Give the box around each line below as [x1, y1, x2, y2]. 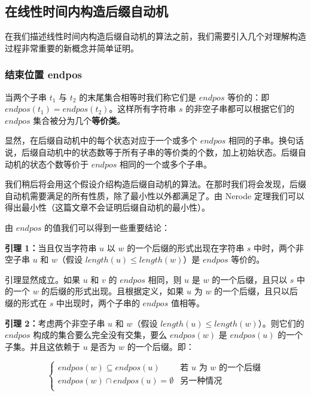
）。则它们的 [258, 316, 304, 329]
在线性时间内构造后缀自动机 [5, 2, 168, 20]
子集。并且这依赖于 [5, 340, 80, 352]
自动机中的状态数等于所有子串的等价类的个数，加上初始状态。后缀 [38, 145, 298, 158]
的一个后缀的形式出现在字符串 [127, 241, 245, 254]
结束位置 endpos [5, 67, 83, 82]
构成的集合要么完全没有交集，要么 [33, 328, 167, 341]
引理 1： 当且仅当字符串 [5, 241, 97, 254]
